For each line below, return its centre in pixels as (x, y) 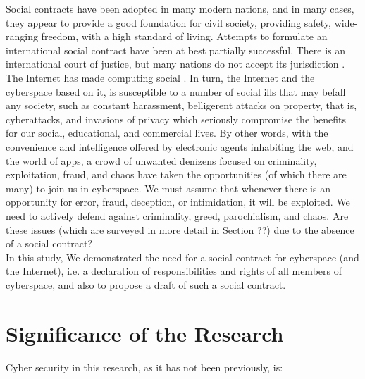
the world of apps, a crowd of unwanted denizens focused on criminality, (161, 160)
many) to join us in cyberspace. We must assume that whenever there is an (168, 188)
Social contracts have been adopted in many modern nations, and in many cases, (180, 8)
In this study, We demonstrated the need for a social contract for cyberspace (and (182, 257)
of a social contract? (49, 243)
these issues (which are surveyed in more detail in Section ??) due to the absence (180, 229)
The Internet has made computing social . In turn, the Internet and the (160, 77)
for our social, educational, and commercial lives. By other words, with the (167, 133)
